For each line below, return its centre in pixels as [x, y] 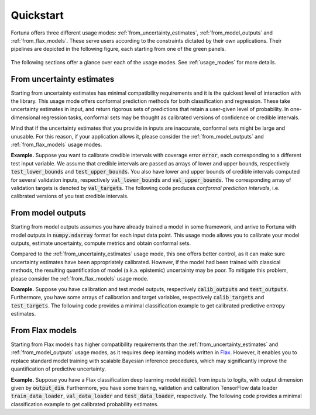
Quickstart [37, 15]
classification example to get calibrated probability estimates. [85, 404]
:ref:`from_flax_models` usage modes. [56, 144]
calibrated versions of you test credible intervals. [70, 196]
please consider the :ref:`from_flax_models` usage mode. [80, 278]
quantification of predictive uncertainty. [59, 369]
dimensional [25, 117]
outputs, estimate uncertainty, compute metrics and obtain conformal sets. [101, 243]
